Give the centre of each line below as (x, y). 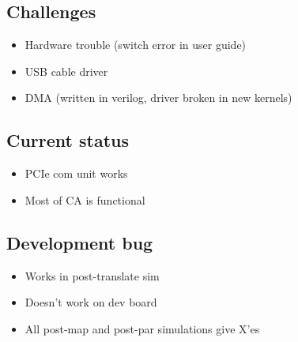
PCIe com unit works (76, 173)
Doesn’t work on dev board (91, 302)
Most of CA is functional (85, 199)
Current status (68, 140)
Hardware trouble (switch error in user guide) (136, 45)
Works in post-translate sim (92, 275)
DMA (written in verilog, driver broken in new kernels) (158, 98)
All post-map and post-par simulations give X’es (142, 328)
